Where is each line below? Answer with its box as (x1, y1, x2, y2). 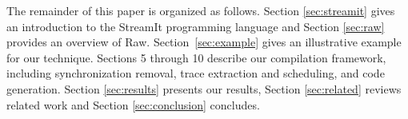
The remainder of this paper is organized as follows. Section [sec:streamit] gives (6, 2, 395, 18)
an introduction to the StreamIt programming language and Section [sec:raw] (6, 18, 385, 34)
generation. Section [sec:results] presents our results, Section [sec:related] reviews (6, 80, 402, 97)
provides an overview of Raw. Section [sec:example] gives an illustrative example (6, 34, 402, 50)
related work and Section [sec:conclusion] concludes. (6, 96, 260, 113)
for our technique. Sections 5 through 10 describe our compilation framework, (6, 49, 386, 65)
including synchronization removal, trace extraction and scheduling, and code (6, 65, 385, 81)
